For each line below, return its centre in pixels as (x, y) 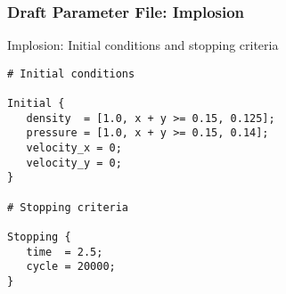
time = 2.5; (65, 252)
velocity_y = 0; (74, 163)
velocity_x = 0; (74, 148)
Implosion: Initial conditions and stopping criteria (143, 45)
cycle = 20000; (71, 267)
